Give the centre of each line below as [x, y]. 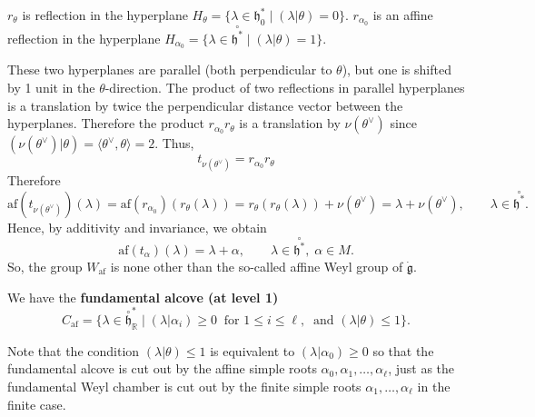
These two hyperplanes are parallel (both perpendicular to [170, 69]
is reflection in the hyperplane [105, 15]
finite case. [37, 404]
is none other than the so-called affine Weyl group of [257, 267]
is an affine [403, 15]
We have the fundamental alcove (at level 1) [143, 297]
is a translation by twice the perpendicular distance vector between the [205, 105]
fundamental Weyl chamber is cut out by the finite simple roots [184, 386]
